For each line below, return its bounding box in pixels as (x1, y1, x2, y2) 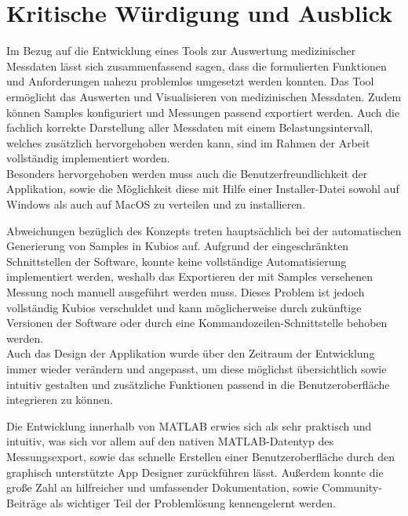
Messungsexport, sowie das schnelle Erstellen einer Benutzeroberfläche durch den (6, 448, 395, 464)
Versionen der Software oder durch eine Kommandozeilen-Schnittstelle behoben (6, 314, 388, 331)
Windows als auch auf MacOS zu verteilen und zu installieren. (6, 196, 306, 213)
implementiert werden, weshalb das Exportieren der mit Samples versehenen (6, 268, 373, 285)
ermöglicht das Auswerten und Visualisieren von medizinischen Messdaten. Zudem (6, 88, 402, 104)
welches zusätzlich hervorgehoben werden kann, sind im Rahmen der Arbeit (6, 134, 370, 151)
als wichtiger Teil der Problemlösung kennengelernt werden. (49, 494, 336, 511)
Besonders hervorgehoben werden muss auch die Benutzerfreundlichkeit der (6, 165, 368, 181)
